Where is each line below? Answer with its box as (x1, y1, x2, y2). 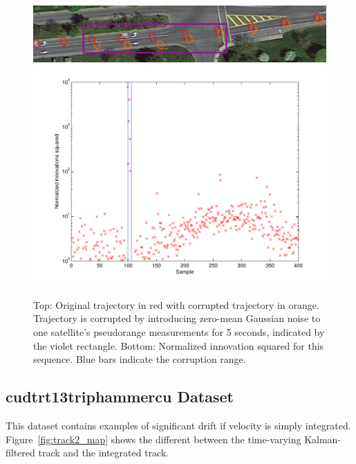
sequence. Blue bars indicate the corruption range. (33, 352, 246, 366)
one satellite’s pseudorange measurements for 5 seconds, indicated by (33, 324, 325, 339)
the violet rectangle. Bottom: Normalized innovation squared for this (33, 338, 324, 353)
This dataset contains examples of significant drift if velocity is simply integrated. (6, 418, 351, 432)
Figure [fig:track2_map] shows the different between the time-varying (6, 431, 301, 446)
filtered (6, 445, 35, 460)
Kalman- (304, 431, 341, 446)
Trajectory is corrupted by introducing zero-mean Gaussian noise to (33, 311, 321, 325)
